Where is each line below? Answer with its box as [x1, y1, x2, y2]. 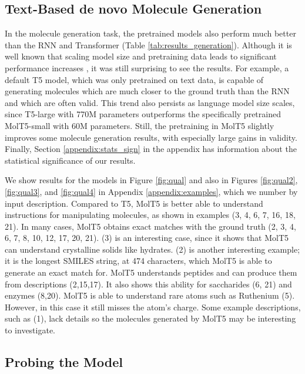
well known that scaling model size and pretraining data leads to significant [5, 50, 277, 62]
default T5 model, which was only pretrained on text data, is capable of [5, 73, 264, 85]
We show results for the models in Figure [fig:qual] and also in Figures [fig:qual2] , [5, 174, 298, 186]
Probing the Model [5, 353, 123, 371]
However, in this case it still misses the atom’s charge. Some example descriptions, [5, 300, 301, 313]
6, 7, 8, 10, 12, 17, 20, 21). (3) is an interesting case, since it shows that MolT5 [5, 231, 289, 244]
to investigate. [5, 324, 56, 336]
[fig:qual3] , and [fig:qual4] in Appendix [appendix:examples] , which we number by [5, 185, 298, 197]
